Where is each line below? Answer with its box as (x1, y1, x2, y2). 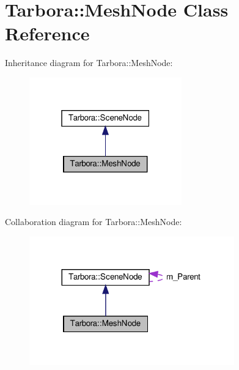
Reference (5, 21, 90, 46)
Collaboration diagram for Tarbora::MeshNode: (5, 215, 182, 228)
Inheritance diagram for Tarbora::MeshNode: (5, 56, 173, 69)
